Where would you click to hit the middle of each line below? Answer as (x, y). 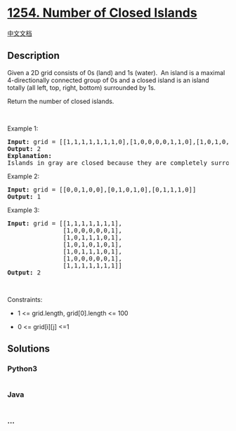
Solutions (29, 349)
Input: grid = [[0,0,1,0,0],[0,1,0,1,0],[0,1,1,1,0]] (102, 190)
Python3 (22, 369)
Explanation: (30, 155)
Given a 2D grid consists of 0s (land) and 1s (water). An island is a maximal (116, 72)
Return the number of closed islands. (61, 101)
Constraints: (25, 299)
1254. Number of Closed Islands (103, 13)
